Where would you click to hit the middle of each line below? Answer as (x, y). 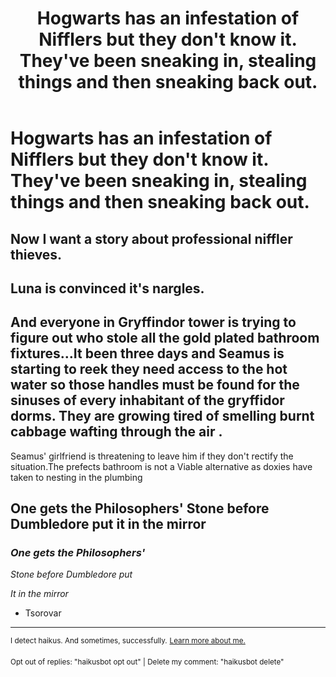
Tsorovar (43, 613)
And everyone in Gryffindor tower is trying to (153, 322)
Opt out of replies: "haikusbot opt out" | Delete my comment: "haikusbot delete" (147, 662)
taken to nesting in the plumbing (76, 477)
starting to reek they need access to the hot (149, 369)
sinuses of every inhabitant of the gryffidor (147, 400)
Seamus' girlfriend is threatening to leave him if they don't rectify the (152, 456)
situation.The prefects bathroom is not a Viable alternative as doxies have (161, 466)
